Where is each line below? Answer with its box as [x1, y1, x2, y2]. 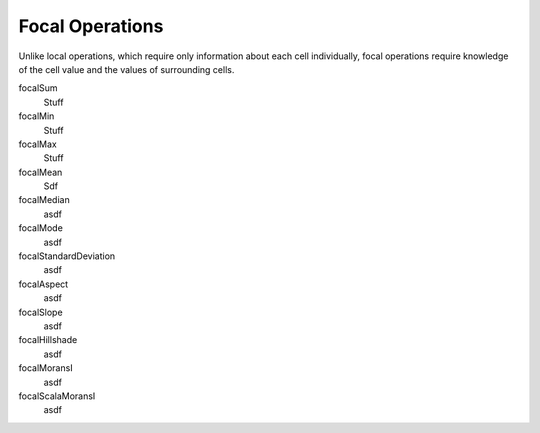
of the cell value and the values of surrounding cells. [18, 63, 235, 75]
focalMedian [18, 194, 70, 206]
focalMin [18, 110, 55, 122]
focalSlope [18, 306, 64, 318]
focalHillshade [18, 334, 78, 346]
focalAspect [18, 278, 69, 290]
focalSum [18, 82, 59, 94]
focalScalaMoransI [18, 390, 96, 402]
